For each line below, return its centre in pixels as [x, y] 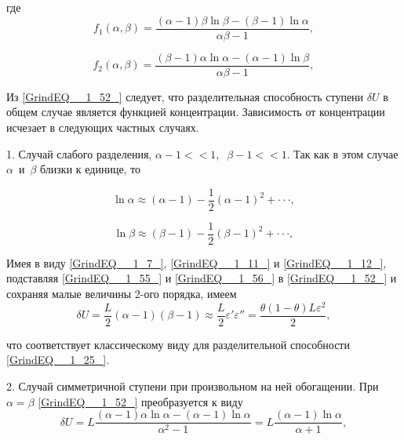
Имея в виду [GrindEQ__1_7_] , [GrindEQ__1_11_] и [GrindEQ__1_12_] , [197, 262]
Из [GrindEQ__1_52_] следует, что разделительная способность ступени [185, 96]
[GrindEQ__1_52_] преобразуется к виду [140, 401]
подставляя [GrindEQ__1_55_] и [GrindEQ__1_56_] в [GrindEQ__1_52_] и [202, 278]
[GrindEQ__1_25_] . [58, 360]
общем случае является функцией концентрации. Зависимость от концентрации [196, 112]
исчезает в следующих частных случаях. [103, 127]
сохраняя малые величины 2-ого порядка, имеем [122, 293]
